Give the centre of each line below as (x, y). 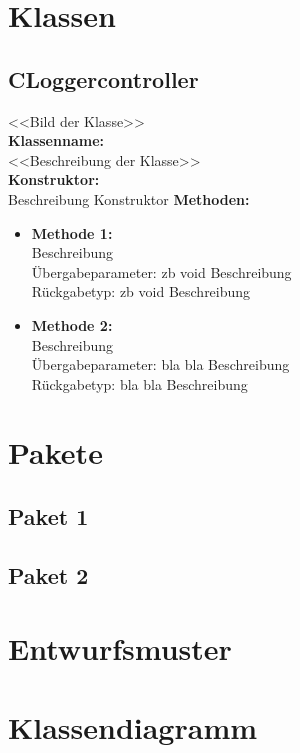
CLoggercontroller (103, 78)
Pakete (55, 452)
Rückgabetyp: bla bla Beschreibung (139, 383)
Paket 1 (48, 516)
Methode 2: (72, 324)
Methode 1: (72, 232)
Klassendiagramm (133, 726)
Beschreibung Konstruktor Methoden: (129, 198)
